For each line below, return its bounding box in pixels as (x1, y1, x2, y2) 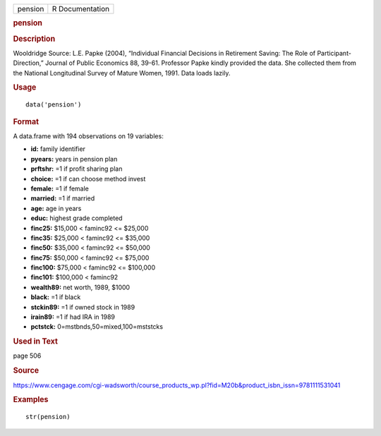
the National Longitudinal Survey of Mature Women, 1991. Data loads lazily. (13, 68, 231, 77)
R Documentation (52, 4, 109, 13)
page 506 (13, 351, 42, 360)
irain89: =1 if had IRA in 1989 (30, 313, 116, 321)
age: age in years (30, 204, 82, 212)
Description (13, 34, 56, 44)
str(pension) (25, 413, 71, 421)
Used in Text (13, 337, 58, 346)
